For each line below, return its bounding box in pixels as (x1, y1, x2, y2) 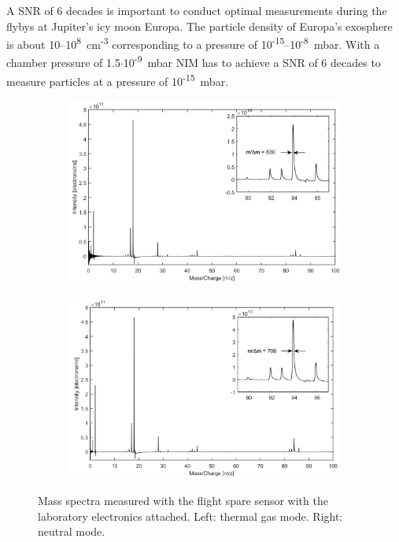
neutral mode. (38, 523, 105, 540)
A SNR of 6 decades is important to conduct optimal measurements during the (6, 2, 387, 18)
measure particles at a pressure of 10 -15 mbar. (6, 70, 229, 89)
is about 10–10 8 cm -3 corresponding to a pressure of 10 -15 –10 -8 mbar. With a (6, 34, 380, 52)
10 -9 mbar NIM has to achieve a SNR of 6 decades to (123, 52, 381, 71)
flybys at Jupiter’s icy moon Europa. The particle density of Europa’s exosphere (6, 17, 393, 34)
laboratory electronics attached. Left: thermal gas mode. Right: (38, 507, 343, 524)
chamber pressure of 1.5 (6, 54, 120, 71)
